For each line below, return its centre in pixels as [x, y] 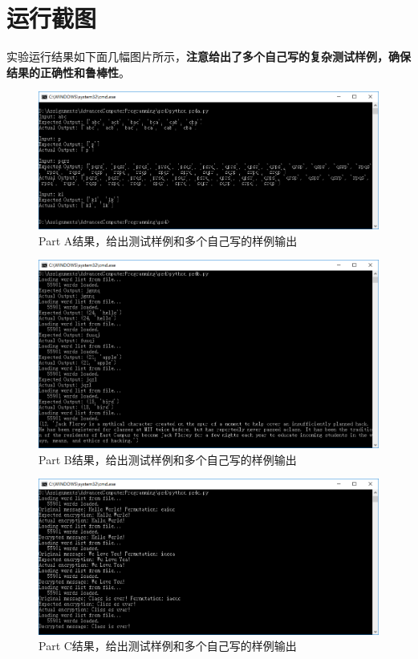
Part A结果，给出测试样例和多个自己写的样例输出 [168, 240]
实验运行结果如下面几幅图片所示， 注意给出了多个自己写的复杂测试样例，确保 [209, 57]
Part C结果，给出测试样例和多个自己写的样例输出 [168, 646]
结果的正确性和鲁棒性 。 [68, 72]
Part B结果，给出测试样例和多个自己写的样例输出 [168, 459]
